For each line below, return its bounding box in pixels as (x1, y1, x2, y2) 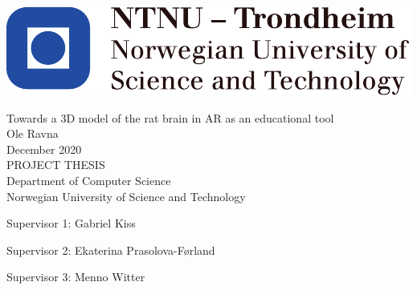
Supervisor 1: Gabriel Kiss (6, 215, 136, 232)
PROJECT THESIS (6, 156, 105, 173)
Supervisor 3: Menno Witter (6, 268, 145, 285)
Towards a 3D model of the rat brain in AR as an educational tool (6, 109, 334, 126)
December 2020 (6, 140, 82, 157)
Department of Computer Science (6, 171, 171, 188)
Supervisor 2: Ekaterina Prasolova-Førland (6, 241, 215, 258)
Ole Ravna (6, 125, 59, 142)
